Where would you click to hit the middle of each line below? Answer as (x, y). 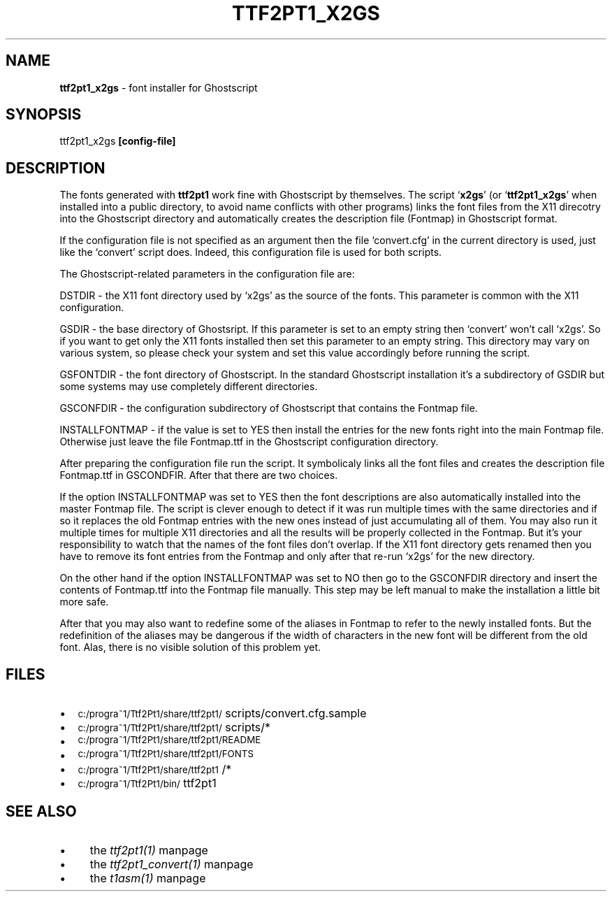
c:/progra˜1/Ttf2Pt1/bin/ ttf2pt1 (147, 783)
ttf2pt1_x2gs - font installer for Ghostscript (159, 87)
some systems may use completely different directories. (189, 387)
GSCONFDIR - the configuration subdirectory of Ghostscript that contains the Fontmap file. (269, 408)
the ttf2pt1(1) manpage (149, 850)
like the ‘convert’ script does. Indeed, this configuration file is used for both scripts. (251, 252)
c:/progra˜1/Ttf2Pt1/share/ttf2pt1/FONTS (166, 754)
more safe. (84, 602)
